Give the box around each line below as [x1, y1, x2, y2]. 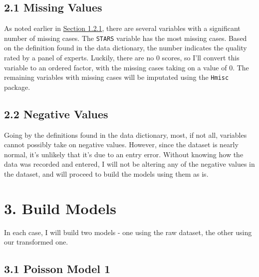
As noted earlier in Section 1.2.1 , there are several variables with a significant [4, 23, 241, 33]
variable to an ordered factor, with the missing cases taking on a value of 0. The [4, 62, 249, 72]
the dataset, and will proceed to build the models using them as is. [4, 169, 209, 179]
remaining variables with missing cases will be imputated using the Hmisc [4, 72, 229, 82]
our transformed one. [4, 237, 68, 247]
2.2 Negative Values [4, 106, 108, 121]
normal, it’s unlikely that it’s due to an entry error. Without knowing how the [4, 149, 244, 159]
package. [4, 81, 30, 92]
